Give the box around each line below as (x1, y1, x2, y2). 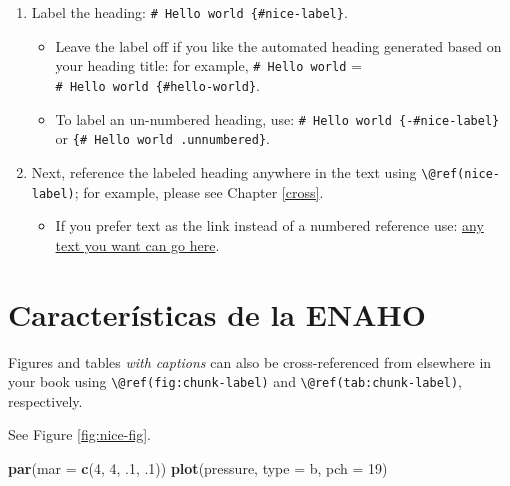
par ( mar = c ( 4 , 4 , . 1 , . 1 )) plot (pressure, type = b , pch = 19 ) (8, 457, 388, 478)
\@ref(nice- (421, 166, 501, 181)
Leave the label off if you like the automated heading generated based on (55, 35, 502, 56)
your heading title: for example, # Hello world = (55, 55, 362, 76)
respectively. (8, 390, 83, 411)
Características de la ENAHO (8, 293, 426, 334)
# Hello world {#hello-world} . (55, 74, 260, 95)
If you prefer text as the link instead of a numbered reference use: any (55, 215, 484, 236)
